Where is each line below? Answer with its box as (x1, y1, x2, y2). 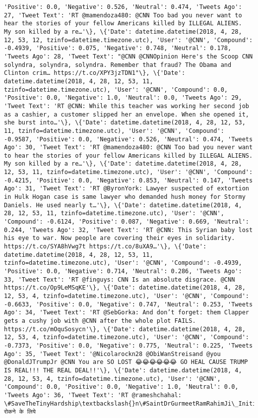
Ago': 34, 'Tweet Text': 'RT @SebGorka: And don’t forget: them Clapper (4, 309, 249, 316)
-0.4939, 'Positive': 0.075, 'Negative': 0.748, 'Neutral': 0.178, (4, 45, 232, 52)
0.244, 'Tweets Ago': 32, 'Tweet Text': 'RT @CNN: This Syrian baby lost (4, 226, 253, 234)
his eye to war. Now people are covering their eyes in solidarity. (4, 235, 235, 242)
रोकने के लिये (4, 408, 36, 416)
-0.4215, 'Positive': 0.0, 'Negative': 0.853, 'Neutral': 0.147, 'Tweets (4, 177, 253, 184)
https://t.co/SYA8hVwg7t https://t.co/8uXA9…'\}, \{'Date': (4, 243, 207, 250)
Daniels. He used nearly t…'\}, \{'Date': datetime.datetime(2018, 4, (4, 201, 242, 209)
